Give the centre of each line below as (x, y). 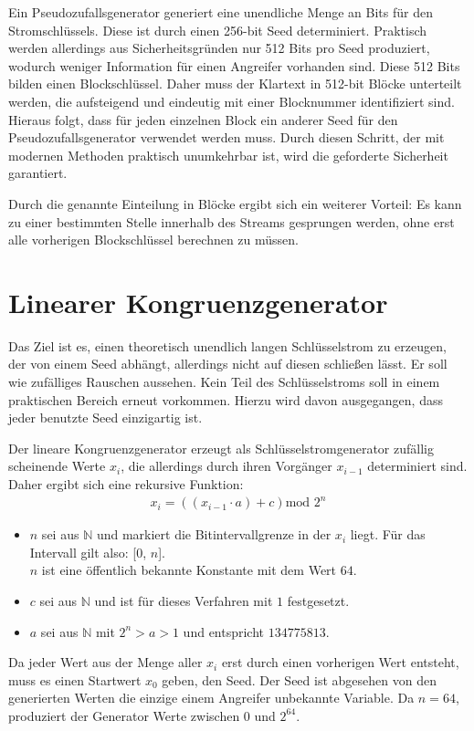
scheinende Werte (57, 466)
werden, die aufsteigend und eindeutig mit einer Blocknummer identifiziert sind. (232, 101)
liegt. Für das (388, 534)
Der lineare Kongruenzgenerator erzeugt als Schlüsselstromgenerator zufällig (221, 448)
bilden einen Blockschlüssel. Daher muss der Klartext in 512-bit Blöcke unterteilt (235, 84)
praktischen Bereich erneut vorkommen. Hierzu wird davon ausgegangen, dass (226, 399)
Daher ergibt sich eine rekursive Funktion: (126, 484)
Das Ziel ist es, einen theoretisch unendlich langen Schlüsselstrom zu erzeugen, (227, 345)
